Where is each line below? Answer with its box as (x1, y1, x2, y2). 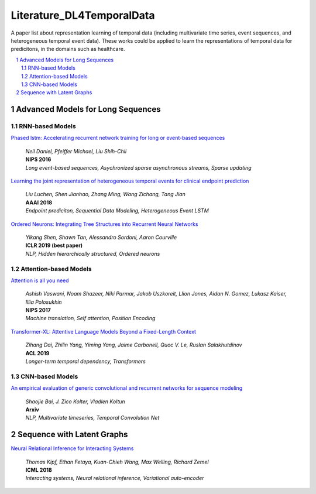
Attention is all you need (11, 277, 70, 284)
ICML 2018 (25, 466, 52, 474)
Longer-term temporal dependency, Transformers (25, 358, 146, 365)
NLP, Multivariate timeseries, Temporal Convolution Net (25, 414, 160, 421)
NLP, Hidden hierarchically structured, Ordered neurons (25, 250, 160, 257)
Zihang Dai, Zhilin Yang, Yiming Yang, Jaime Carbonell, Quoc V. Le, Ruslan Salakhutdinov (25, 341, 242, 348)
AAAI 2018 (25, 199, 53, 206)
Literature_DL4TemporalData (11, 9, 155, 22)
